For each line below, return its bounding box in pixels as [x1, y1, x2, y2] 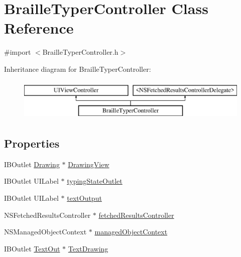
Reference [4, 18, 74, 38]
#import [4, 47, 31, 57]
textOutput [67, 193, 102, 203]
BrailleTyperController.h [42, 47, 118, 57]
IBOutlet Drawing [4, 159, 60, 169]
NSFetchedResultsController [4, 209, 91, 220]
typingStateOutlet [67, 176, 123, 186]
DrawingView [68, 159, 109, 169]
